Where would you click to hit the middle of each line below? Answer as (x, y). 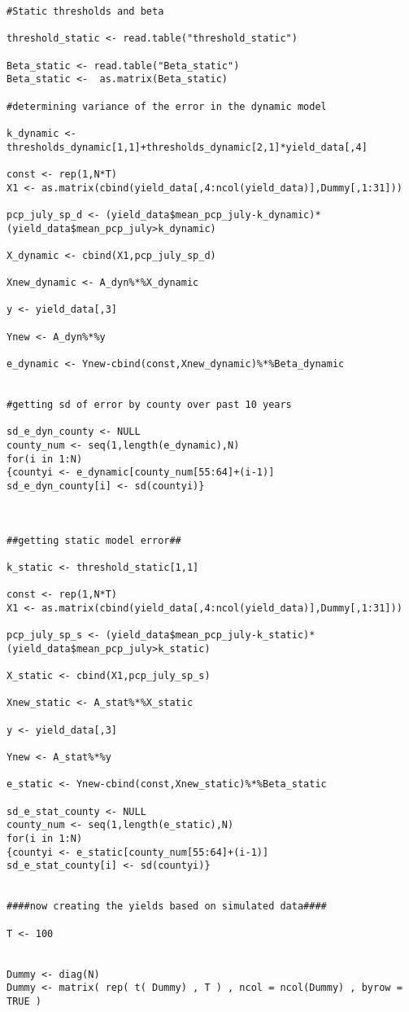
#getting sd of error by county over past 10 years (149, 405)
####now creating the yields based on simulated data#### (167, 907)
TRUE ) (24, 1001)
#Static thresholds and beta (85, 11)
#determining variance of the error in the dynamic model (167, 106)
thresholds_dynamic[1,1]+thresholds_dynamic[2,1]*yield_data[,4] (187, 147)
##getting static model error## (94, 540)
